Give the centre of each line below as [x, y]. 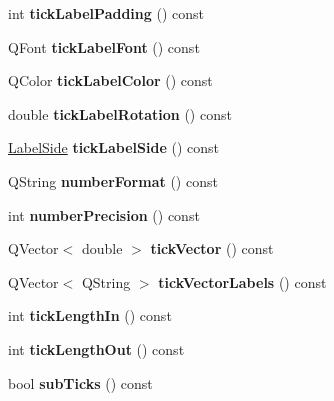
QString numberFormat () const [113, 180]
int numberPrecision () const [104, 214]
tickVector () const [212, 248]
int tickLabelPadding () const [106, 13]
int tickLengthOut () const [96, 348]
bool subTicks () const [80, 382]
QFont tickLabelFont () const [104, 46]
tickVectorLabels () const [242, 281]
